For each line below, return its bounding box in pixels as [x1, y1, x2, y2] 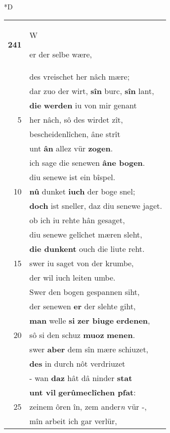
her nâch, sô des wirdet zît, [29, 113, 123, 125]
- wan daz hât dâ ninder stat [29, 372, 132, 384]
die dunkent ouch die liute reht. [29, 242, 145, 254]
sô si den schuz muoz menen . [29, 329, 135, 340]
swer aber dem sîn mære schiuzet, [29, 343, 149, 355]
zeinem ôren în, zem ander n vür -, [29, 400, 147, 412]
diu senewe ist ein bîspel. [29, 171, 116, 183]
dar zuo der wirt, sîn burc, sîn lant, [29, 85, 154, 96]
